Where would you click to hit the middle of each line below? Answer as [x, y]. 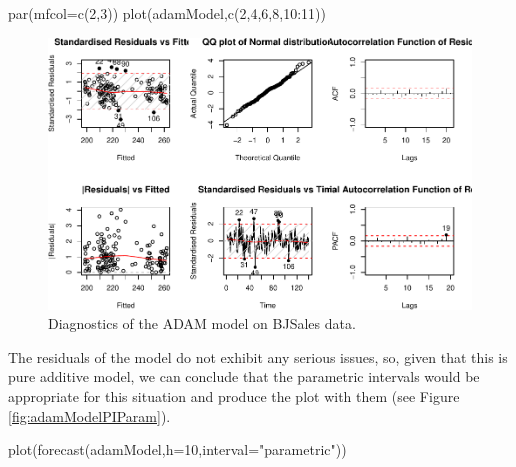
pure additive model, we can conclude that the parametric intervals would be [244, 376]
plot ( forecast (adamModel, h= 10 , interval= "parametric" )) [177, 449]
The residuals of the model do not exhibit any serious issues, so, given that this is [258, 356]
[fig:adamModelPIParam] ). [89, 415]
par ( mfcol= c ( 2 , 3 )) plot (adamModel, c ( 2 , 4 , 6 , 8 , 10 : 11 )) [167, 13]
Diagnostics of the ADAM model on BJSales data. [202, 323]
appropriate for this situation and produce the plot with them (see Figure [234, 396]
